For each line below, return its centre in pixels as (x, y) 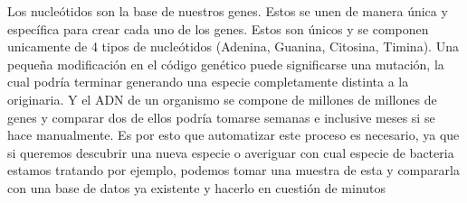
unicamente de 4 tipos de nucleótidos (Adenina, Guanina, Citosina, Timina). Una (233, 46)
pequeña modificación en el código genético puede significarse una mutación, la (226, 64)
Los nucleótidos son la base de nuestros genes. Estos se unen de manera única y (228, 11)
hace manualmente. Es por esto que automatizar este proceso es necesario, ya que (233, 135)
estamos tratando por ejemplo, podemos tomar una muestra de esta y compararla (233, 170)
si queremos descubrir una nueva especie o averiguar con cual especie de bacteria (231, 152)
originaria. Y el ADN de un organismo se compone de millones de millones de (222, 99)
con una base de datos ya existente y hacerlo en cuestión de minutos (197, 187)
